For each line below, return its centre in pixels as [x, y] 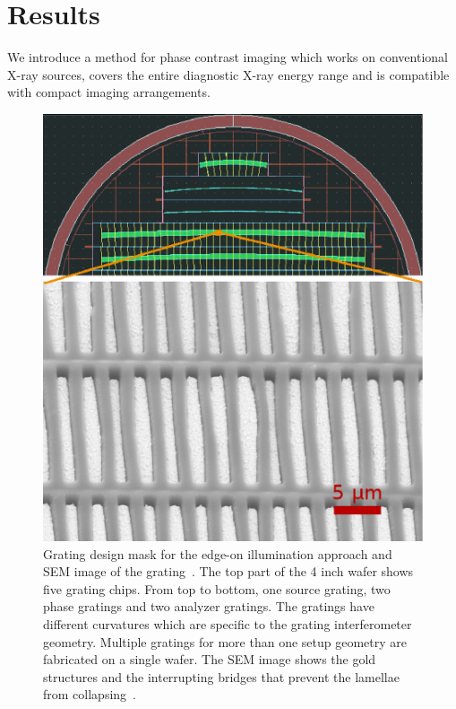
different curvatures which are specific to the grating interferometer [228, 623]
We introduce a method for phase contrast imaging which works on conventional [228, 57]
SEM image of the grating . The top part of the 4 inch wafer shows [228, 571]
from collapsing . [90, 694]
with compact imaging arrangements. [109, 92]
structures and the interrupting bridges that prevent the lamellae [221, 676]
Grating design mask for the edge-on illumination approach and [218, 553]
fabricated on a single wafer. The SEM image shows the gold [210, 659]
